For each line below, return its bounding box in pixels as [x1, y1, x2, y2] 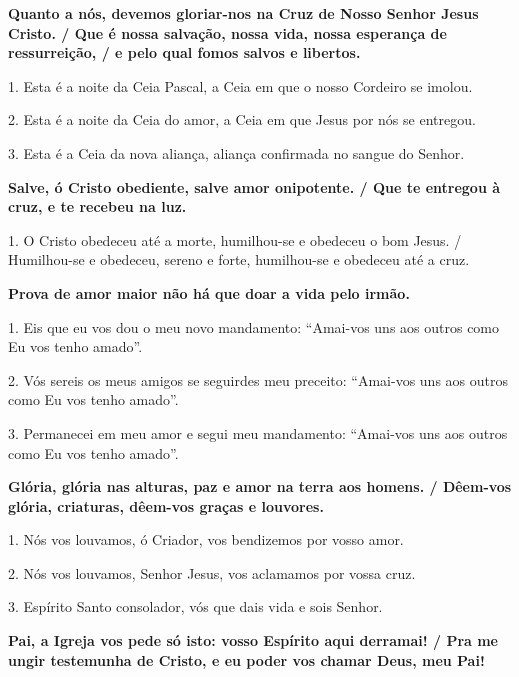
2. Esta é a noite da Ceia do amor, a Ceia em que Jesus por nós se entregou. [8, 109, 476, 130]
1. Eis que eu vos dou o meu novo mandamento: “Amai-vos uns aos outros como [8, 316, 500, 337]
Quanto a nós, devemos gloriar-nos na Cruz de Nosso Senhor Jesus [8, 3, 479, 23]
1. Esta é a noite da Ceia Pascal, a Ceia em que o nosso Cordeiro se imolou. [8, 75, 473, 96]
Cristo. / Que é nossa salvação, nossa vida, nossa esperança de [8, 22, 447, 43]
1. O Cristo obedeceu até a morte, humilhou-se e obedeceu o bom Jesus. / [8, 229, 462, 250]
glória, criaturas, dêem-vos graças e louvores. [8, 495, 324, 516]
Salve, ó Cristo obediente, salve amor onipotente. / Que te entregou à [8, 176, 501, 197]
